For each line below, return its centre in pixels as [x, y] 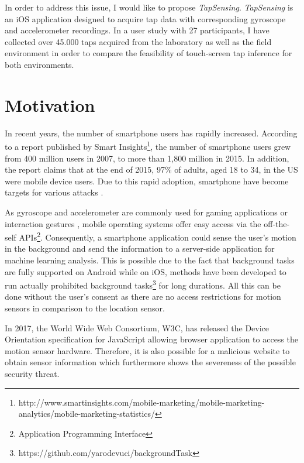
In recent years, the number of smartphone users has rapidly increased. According [151, 133]
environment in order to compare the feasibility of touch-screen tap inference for [148, 53]
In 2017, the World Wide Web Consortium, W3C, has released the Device [137, 327]
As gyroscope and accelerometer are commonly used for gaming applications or [146, 212]
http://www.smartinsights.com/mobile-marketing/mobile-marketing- [141, 402]
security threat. [32, 373]
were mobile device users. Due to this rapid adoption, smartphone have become [147, 181]
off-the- [277, 223]
